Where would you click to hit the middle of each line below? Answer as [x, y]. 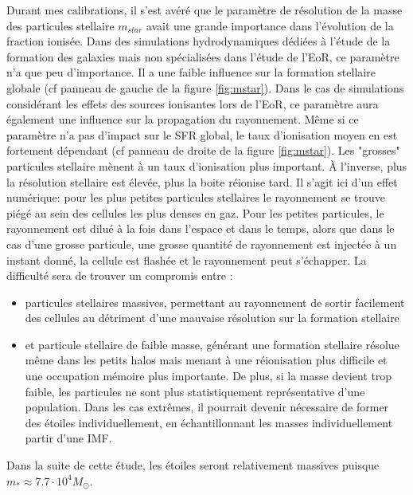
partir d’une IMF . [68, 438]
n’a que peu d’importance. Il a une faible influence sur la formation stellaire [191, 72]
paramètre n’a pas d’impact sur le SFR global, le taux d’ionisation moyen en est [202, 134]
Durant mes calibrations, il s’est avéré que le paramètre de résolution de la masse [205, 10]
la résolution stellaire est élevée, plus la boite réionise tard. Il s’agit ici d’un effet [202, 181]
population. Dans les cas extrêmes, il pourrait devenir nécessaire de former [207, 407]
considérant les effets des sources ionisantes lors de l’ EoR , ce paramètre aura [193, 103]
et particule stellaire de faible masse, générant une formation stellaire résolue [212, 344]
